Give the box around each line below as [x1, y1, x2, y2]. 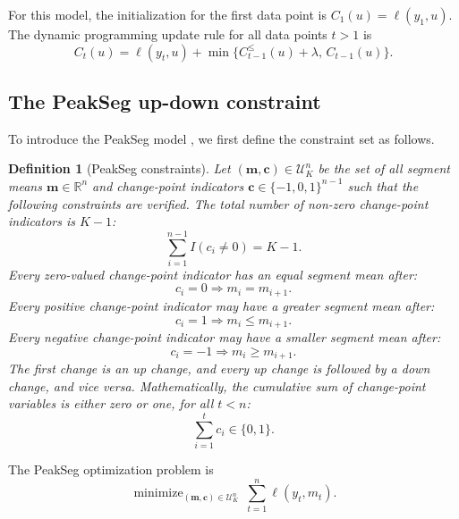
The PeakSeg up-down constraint [8, 87, 321, 114]
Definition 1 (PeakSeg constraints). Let [8, 159, 231, 178]
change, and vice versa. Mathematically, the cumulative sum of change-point [8, 376, 426, 395]
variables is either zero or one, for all [8, 394, 214, 413]
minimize [133, 487, 183, 500]
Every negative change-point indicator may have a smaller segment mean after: [8, 327, 441, 346]
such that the [347, 176, 419, 195]
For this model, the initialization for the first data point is [8, 5, 327, 23]
